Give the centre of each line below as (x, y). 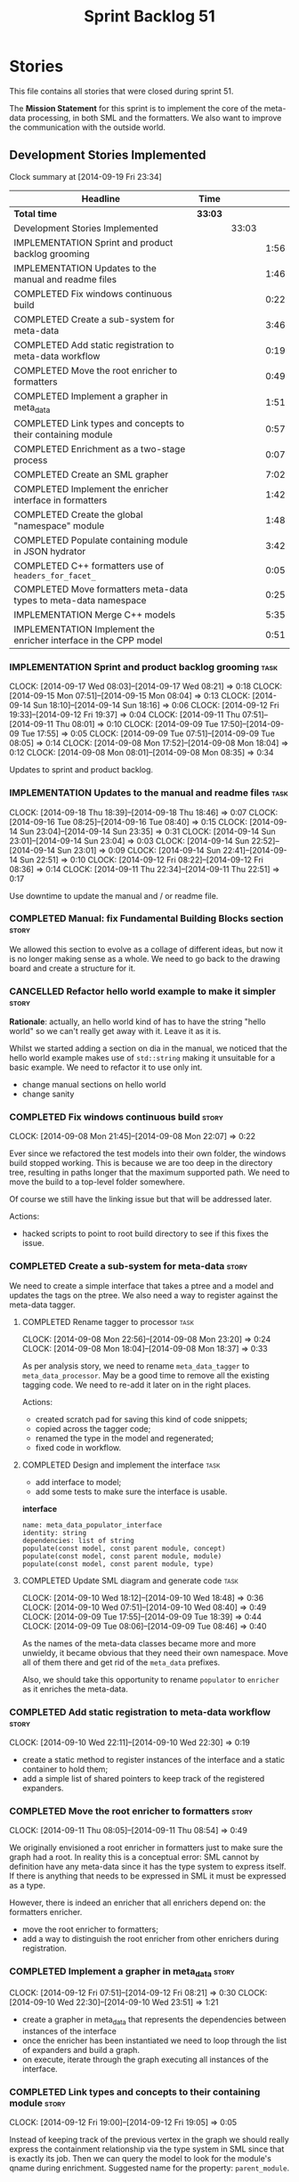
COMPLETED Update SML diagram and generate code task (130, 1580)
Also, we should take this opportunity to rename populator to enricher (151, 1679)
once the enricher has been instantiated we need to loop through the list (154, 2041)
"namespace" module (59, 525)
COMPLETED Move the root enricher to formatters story (131, 1811)
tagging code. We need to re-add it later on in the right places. (137, 1385)
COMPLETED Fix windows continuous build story (117, 1117)
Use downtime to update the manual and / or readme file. (114, 895)
